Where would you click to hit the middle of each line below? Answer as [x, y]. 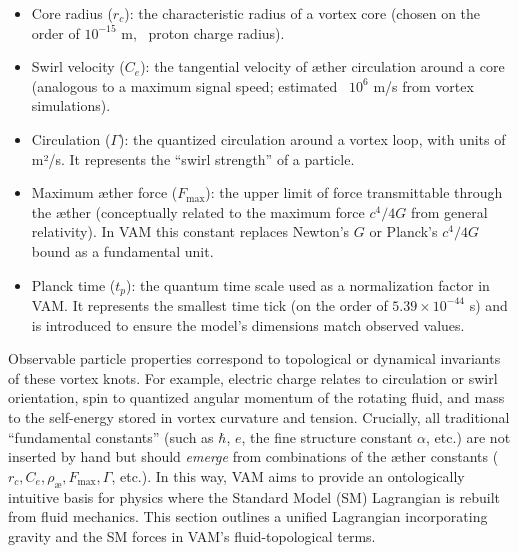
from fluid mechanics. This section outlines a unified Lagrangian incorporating [248, 516]
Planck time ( [73, 284]
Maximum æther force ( [104, 192]
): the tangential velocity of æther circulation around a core [322, 66]
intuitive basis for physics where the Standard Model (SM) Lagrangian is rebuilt [254, 496]
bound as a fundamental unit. [122, 250]
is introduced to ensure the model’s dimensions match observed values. [248, 324]
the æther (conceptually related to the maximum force [198, 211]
